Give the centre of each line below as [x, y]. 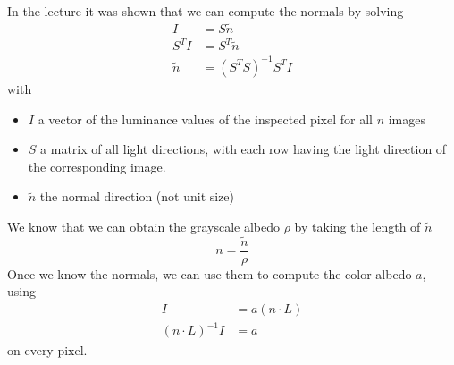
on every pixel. [47, 349]
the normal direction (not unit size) [137, 196]
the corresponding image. [97, 166]
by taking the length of [357, 226]
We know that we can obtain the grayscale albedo [143, 226]
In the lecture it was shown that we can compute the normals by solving [206, 11]
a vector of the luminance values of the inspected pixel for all [205, 119]
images [407, 119]
